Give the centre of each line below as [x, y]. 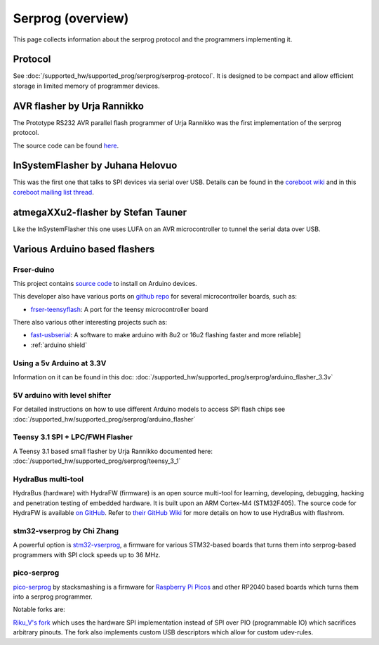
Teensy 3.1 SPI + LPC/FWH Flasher [73, 437]
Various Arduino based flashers [84, 249]
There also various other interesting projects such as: [90, 322]
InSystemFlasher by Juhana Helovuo [95, 165]
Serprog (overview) [71, 18]
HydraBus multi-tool [48, 479]
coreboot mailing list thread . [53, 192]
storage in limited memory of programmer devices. [87, 86]
